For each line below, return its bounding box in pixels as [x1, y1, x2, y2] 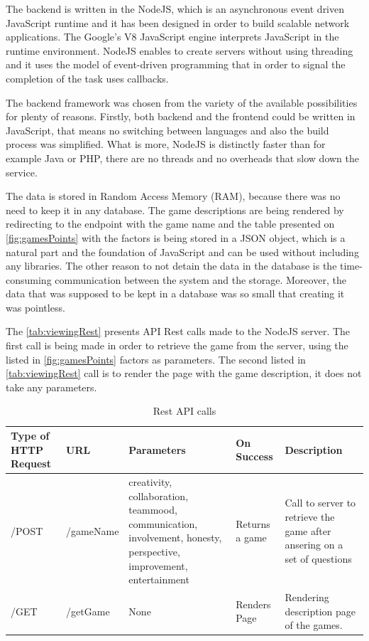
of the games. [285, 618, 343, 632]
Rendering [285, 590, 329, 605]
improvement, [128, 558, 188, 573]
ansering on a [285, 537, 343, 552]
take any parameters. [6, 379, 97, 394]
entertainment [128, 572, 189, 587]
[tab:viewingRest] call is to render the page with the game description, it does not [6, 366, 362, 381]
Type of [11, 428, 50, 443]
